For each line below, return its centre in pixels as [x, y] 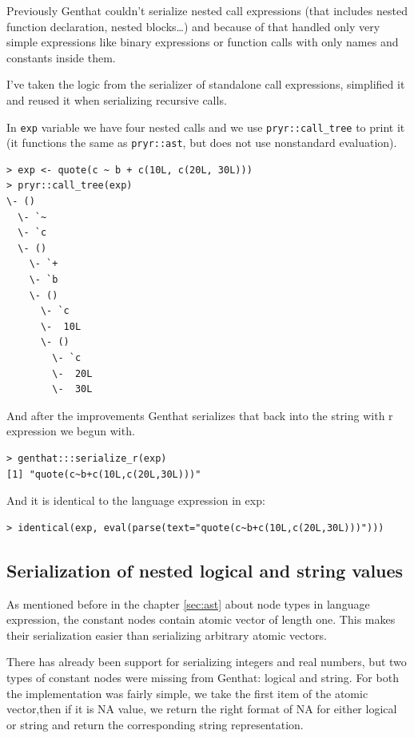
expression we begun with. [71, 431]
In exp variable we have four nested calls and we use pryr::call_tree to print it [206, 127]
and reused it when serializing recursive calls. [117, 99]
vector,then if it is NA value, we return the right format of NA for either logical [202, 709]
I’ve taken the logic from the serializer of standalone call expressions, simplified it [206, 84]
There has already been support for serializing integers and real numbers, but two [207, 662]
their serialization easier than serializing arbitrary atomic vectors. [167, 635]
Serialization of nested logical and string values [205, 570]
